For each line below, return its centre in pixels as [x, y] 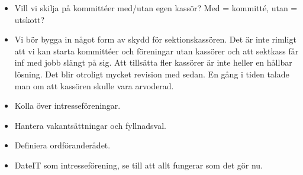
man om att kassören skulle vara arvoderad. [94, 85]
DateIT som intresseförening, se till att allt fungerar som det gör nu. [138, 165]
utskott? [30, 19]
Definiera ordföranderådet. [62, 145]
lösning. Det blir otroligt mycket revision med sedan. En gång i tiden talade [152, 74]
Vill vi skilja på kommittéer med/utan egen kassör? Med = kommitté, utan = [156, 8]
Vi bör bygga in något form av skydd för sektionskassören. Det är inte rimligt [155, 39]
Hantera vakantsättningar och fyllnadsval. [90, 125]
